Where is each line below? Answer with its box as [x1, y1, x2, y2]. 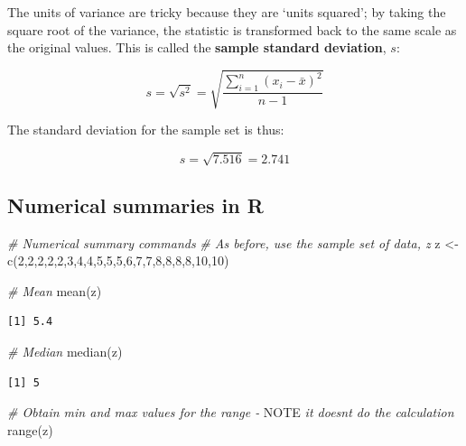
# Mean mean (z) [7, 281, 102, 300]
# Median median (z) [7, 342, 123, 361]
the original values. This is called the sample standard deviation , [7, 38, 387, 57]
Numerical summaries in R [7, 190, 264, 218]
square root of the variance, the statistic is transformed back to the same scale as [7, 20, 457, 39]
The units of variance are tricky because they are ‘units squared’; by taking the [7, 3, 446, 21]
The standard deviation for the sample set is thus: [7, 120, 284, 139]
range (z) [7, 420, 53, 439]
